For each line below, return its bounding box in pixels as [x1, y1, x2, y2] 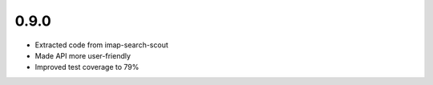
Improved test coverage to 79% [34, 63, 140, 72]
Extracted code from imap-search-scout [34, 40, 168, 50]
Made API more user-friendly [34, 51, 132, 60]
